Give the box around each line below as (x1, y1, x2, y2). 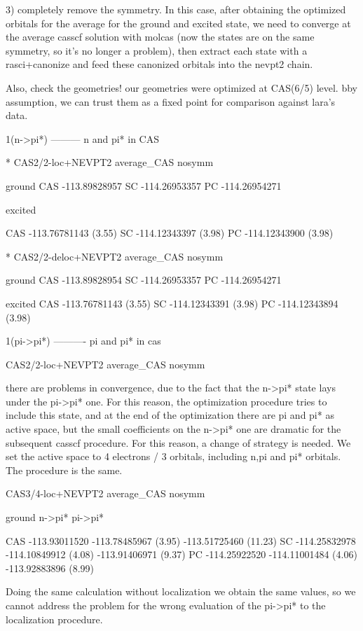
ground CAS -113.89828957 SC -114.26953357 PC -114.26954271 (6, 178, 282, 193)
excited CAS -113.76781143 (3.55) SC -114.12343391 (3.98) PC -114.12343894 (6, 296, 338, 310)
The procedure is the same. (6, 462, 123, 477)
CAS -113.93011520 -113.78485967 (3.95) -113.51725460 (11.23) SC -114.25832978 (6, 533, 356, 548)
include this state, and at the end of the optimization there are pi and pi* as (6, 408, 334, 422)
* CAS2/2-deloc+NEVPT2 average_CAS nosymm (6, 249, 224, 263)
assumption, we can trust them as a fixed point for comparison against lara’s (6, 94, 336, 109)
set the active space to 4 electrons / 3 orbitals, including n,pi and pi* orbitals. (6, 449, 341, 464)
